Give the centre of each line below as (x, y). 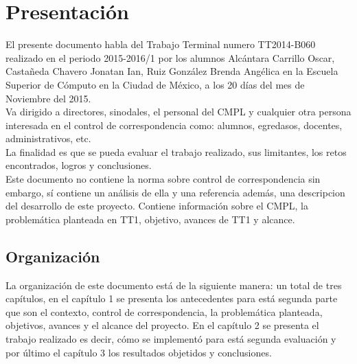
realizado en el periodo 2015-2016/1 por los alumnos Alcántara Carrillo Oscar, (170, 57)
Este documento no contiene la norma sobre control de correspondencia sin (163, 179)
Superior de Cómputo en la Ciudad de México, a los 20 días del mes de (155, 84)
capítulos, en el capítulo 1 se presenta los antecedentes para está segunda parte (172, 298)
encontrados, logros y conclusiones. (79, 165)
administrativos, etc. (48, 138)
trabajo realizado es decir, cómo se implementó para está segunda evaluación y (171, 339)
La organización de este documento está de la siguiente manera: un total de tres (174, 285)
